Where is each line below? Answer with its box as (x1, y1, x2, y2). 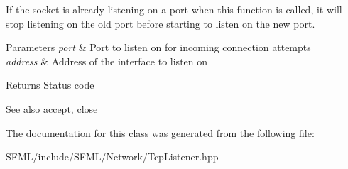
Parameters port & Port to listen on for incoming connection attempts (6, 40, 311, 55)
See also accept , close (6, 101, 98, 116)
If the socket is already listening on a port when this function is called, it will (6, 2, 342, 16)
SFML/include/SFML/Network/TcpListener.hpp (6, 149, 219, 164)
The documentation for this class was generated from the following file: (6, 125, 315, 140)
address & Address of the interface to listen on (6, 53, 208, 68)
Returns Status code (6, 77, 94, 92)
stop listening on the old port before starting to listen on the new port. (6, 16, 315, 31)
